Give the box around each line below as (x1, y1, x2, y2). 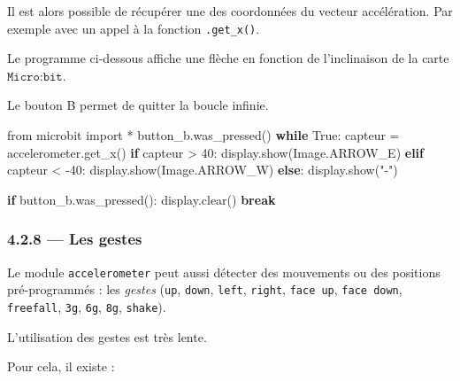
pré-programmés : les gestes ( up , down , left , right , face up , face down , (7, 280, 402, 299)
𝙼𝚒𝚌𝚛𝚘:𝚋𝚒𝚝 (7, 70, 63, 83)
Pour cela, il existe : (7, 357, 115, 376)
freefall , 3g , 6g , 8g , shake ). (7, 297, 166, 315)
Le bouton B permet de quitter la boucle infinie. (7, 96, 269, 114)
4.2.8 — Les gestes (7, 228, 142, 250)
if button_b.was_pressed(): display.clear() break (7, 190, 276, 208)
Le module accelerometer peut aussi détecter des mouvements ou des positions (7, 262, 441, 281)
